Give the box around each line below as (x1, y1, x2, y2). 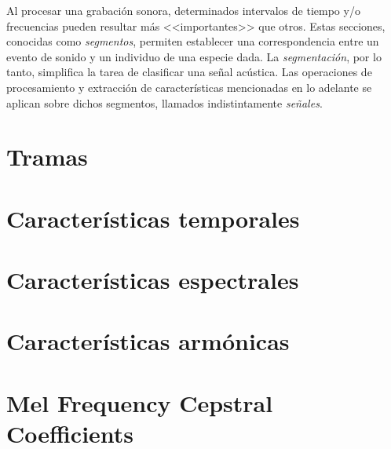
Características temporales (6, 202, 300, 234)
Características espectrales (6, 264, 299, 296)
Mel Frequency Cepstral (6, 386, 273, 418)
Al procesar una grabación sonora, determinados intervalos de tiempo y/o (6, 2, 360, 18)
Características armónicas (6, 325, 290, 357)
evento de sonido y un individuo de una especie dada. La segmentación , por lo (6, 48, 382, 64)
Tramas (6, 141, 88, 173)
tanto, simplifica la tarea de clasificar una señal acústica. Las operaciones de (6, 64, 372, 80)
